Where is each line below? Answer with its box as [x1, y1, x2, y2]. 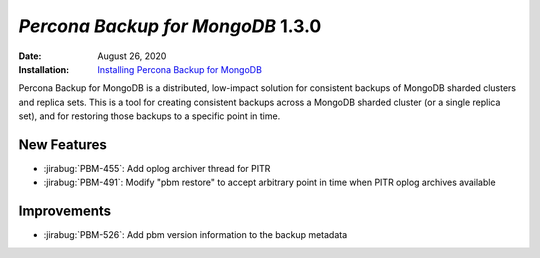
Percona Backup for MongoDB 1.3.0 [18, 15, 322, 37]
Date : [18, 50, 42, 62]
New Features [18, 136, 107, 153]
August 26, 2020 [97, 50, 167, 62]
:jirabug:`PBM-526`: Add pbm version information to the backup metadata [43, 229, 348, 241]
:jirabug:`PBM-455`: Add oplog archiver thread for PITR [43, 163, 271, 175]
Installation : [18, 63, 70, 75]
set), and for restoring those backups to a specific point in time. [18, 110, 281, 122]
